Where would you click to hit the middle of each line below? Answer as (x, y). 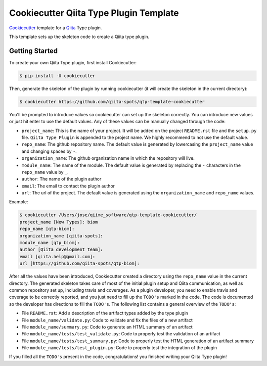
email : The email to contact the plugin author (68, 186)
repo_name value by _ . (45, 172)
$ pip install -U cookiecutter (58, 76)
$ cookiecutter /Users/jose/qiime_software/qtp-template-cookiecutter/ (108, 215)
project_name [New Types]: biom (59, 222)
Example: (19, 202)
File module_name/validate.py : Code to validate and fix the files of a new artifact (107, 320)
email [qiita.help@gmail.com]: (58, 256)
